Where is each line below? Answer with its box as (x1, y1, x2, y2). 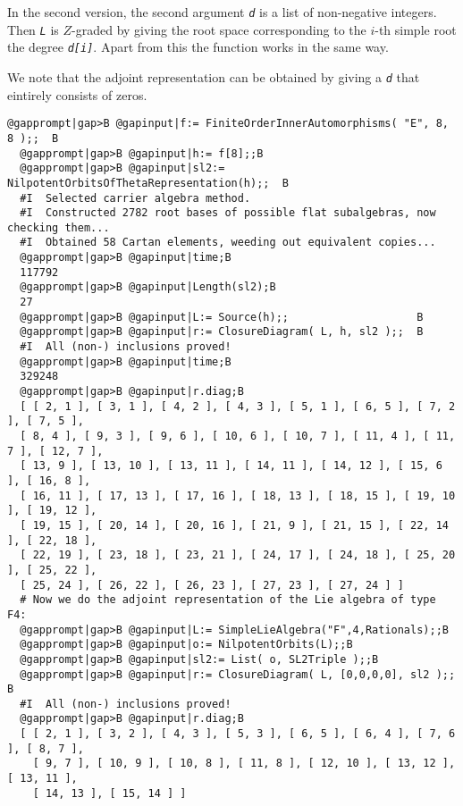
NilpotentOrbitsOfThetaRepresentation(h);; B (7, 176, 289, 189)
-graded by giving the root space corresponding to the (72, 20, 366, 38)
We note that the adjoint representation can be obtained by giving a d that (7, 67, 420, 86)
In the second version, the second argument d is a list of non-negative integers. (7, 3, 437, 21)
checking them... (7, 221, 110, 234)
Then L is (7, 20, 59, 38)
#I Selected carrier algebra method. (20, 191, 251, 205)
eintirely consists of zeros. (7, 85, 147, 104)
